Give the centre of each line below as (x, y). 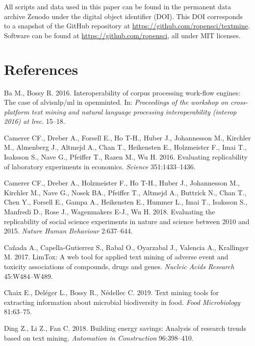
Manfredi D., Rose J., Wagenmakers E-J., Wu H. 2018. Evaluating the (110, 212)
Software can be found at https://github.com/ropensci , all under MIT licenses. (122, 35)
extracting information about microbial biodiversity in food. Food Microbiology (122, 302)
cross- (239, 102)
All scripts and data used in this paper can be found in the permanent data (118, 6)
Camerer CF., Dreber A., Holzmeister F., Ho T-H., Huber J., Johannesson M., (122, 183)
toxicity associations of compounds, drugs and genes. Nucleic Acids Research (119, 266)
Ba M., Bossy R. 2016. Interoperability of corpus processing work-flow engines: (122, 92)
